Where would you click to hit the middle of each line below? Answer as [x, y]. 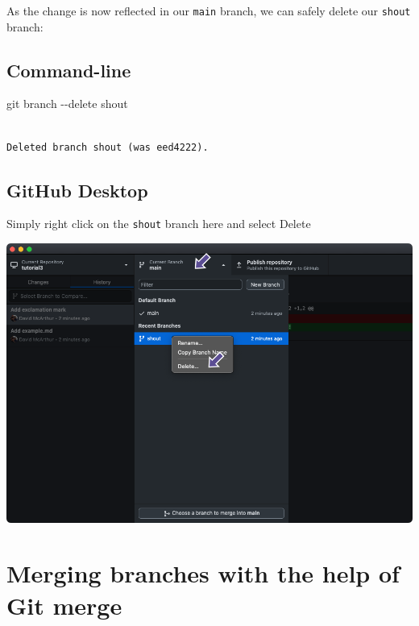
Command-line [69, 70]
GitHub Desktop [77, 190]
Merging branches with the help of [203, 573]
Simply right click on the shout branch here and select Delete [159, 224]
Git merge [64, 605]
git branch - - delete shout [67, 104]
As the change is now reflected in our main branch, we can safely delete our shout [209, 10]
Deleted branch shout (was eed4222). [108, 147]
